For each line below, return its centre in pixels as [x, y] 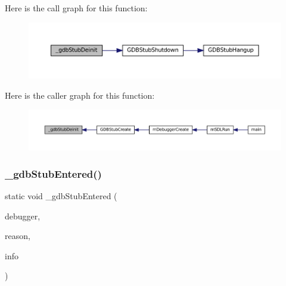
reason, [18, 236]
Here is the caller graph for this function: [80, 95]
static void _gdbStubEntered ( [61, 196]
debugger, [23, 216]
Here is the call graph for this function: [76, 8]
